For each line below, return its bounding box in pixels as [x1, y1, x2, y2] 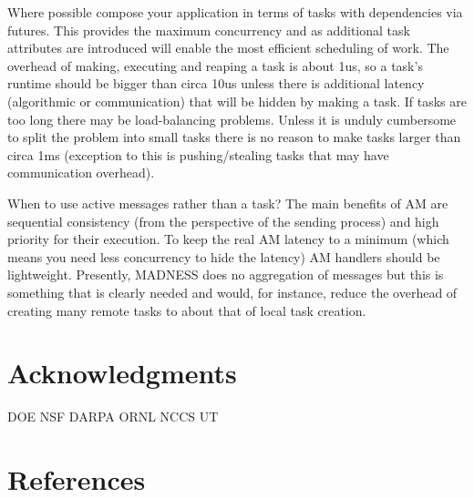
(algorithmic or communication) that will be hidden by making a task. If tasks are [7, 91, 467, 110]
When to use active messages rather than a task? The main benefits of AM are [7, 193, 448, 212]
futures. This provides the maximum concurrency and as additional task [7, 20, 410, 39]
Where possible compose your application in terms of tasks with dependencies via [7, 3, 463, 21]
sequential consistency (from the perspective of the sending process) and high [7, 211, 439, 230]
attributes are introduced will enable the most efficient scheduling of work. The [7, 38, 449, 57]
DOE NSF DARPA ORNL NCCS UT [7, 407, 219, 426]
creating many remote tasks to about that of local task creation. [7, 300, 366, 320]
